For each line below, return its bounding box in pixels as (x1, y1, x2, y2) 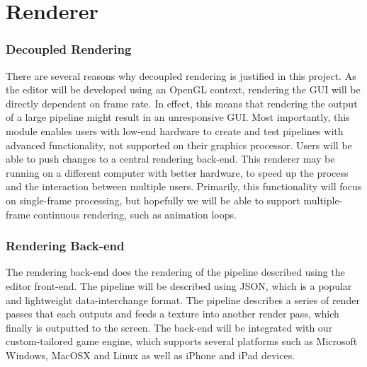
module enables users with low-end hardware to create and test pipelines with (6, 123, 344, 138)
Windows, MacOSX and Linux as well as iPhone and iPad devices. (6, 347, 295, 362)
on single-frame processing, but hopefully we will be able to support (6, 192, 300, 207)
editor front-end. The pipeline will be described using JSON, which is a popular (6, 278, 352, 293)
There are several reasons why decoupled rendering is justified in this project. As (6, 68, 356, 83)
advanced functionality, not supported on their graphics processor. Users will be (6, 137, 352, 152)
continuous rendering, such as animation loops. (33, 206, 237, 221)
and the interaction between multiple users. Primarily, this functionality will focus (6, 179, 362, 194)
